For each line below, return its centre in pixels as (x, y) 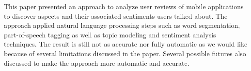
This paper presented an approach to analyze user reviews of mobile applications (124, 6)
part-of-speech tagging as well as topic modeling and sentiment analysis (110, 34)
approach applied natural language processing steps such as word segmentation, (122, 25)
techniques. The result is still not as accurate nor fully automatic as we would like (126, 44)
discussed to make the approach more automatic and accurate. (97, 63)
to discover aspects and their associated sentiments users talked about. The (116, 16)
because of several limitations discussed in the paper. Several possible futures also (125, 53)
